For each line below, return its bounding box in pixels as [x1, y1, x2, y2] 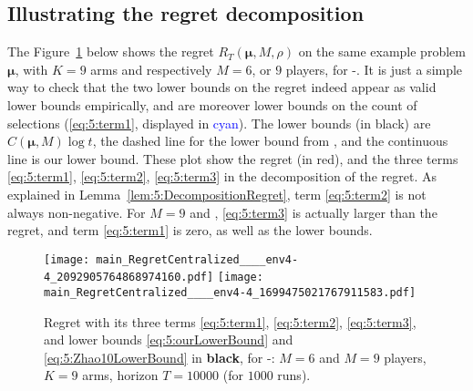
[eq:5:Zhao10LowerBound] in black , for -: [44, 347, 275, 366]
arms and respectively [90, 59, 212, 78]
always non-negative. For [7, 202, 146, 221]
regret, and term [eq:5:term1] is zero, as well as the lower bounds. [7, 221, 373, 240]
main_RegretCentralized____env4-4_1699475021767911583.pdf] [44, 286, 416, 300]
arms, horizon [82, 365, 159, 385]
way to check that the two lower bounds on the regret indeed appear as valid [7, 77, 437, 97]
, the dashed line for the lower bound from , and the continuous [92, 131, 448, 150]
